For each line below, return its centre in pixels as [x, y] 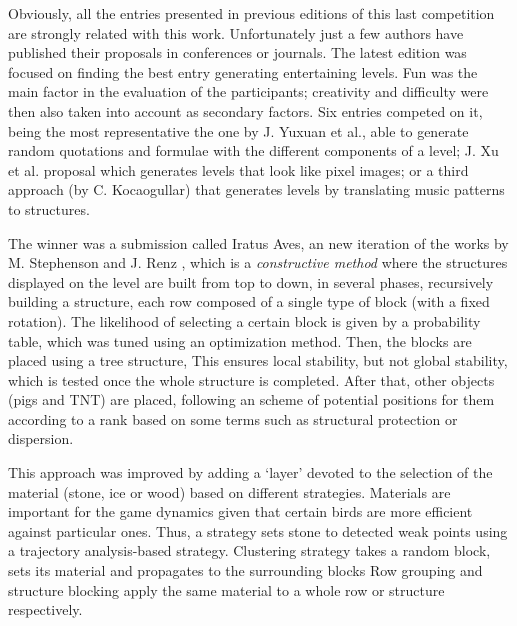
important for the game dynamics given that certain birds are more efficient [240, 511]
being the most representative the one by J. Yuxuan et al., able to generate [238, 130]
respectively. [45, 609]
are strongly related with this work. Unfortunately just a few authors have [236, 32]
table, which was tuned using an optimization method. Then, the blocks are [240, 340]
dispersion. [41, 438]
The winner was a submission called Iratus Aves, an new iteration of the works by [258, 242]
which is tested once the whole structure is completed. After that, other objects [251, 379]
